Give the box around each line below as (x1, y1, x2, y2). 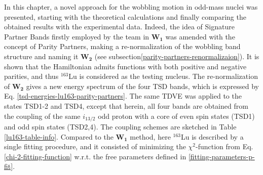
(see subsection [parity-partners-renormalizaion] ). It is (94, 51, 259, 61)
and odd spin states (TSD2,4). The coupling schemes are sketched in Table (4, 121, 237, 132)
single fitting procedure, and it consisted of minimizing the (4, 141, 186, 152)
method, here (130, 131, 171, 142)
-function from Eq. (196, 141, 253, 152)
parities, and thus (4, 71, 59, 81)
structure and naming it (4, 51, 79, 61)
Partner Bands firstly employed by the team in (4, 31, 149, 41)
